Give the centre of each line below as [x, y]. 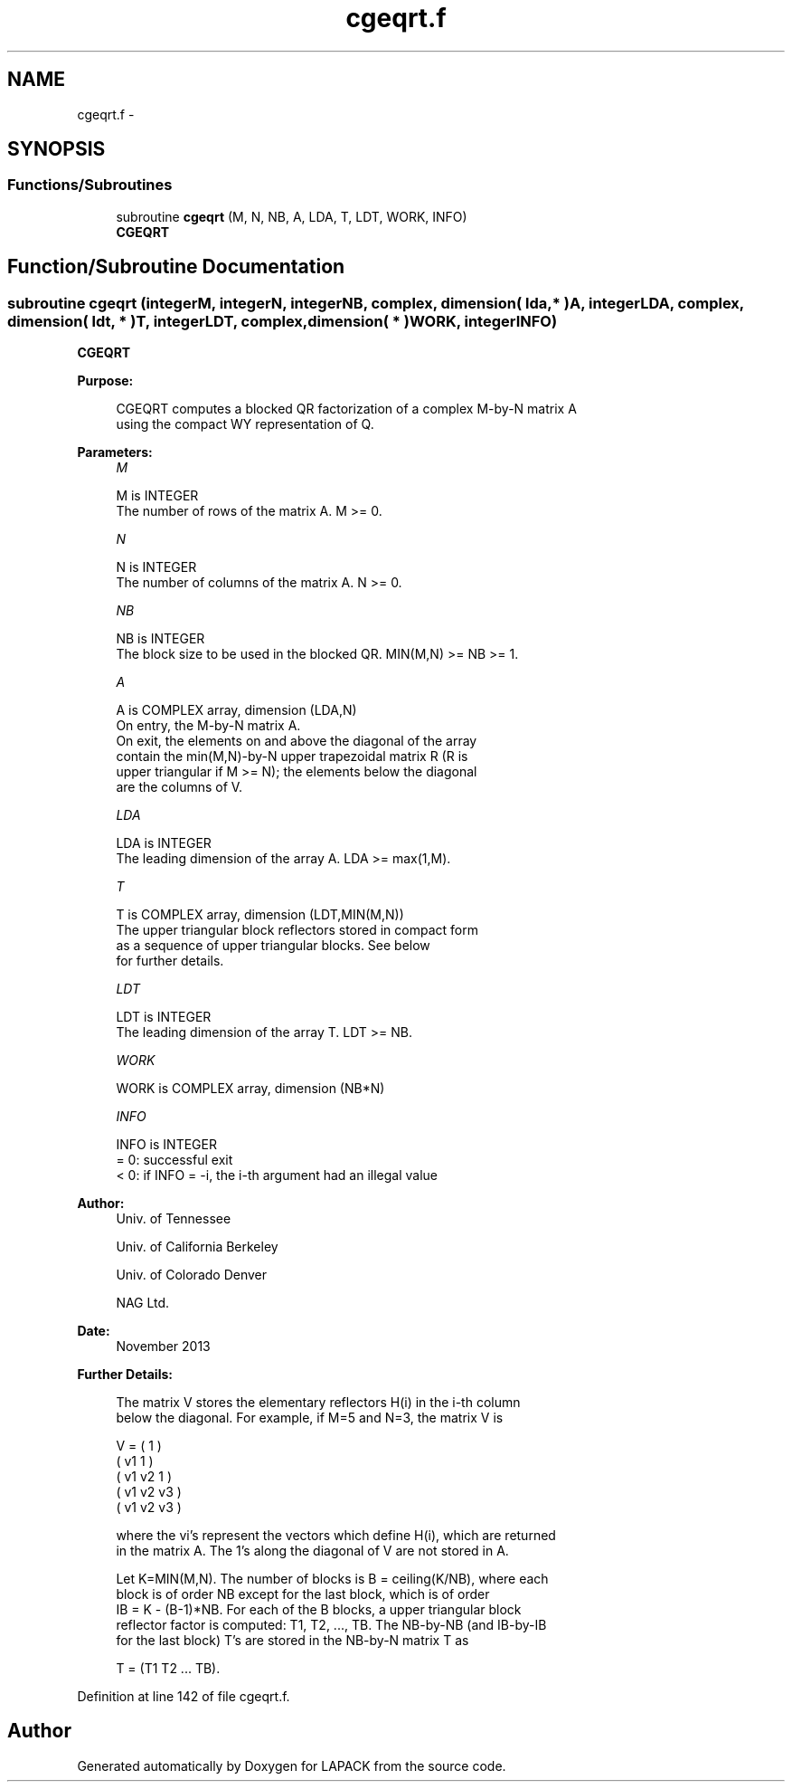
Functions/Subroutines [90, 185]
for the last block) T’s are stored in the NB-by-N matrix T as [292, 1641]
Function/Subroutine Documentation [176, 267]
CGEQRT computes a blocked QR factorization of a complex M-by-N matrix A [346, 409]
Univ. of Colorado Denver [192, 1275]
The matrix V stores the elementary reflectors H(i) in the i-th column [318, 1403]
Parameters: [115, 452]
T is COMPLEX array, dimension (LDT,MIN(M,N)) [260, 915]
